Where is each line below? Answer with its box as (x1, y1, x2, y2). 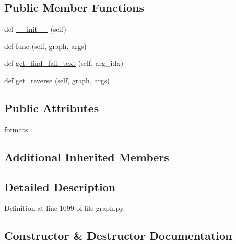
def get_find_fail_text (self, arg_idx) (4, 58, 124, 68)
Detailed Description (4, 179, 116, 194)
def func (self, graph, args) (4, 40, 87, 51)
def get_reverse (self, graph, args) (4, 75, 110, 85)
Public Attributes (4, 100, 99, 115)
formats (4, 124, 28, 134)
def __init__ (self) (4, 23, 66, 34)
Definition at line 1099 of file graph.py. (4, 203, 125, 213)
